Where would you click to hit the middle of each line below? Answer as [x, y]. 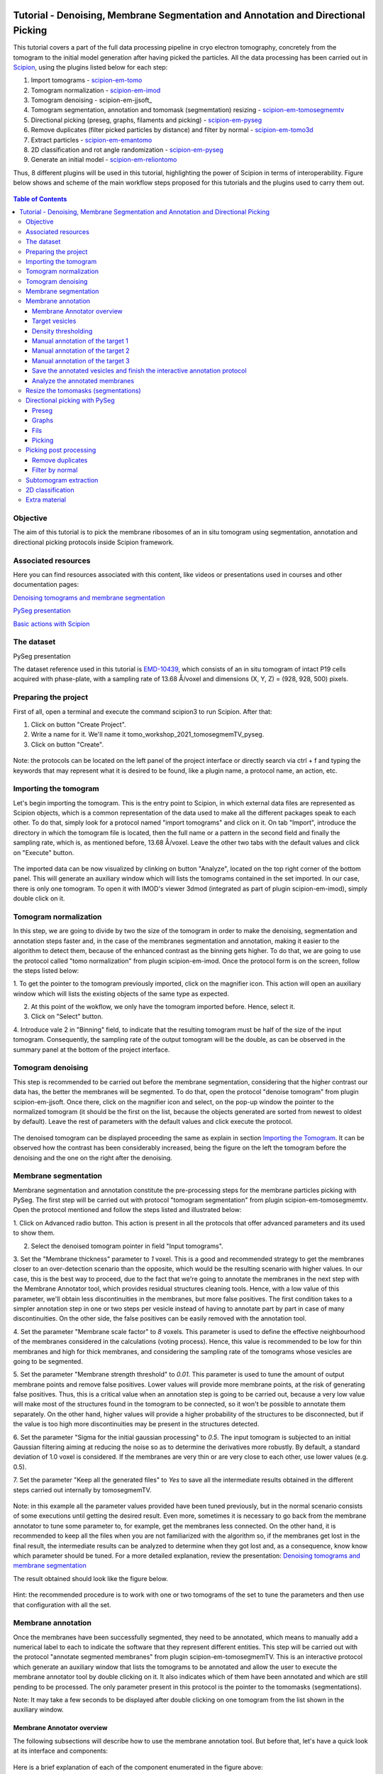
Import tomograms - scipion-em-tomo [87, 80]
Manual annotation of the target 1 [81, 341]
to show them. [34, 1233]
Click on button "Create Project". [79, 725]
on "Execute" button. [44, 852]
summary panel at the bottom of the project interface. [91, 1049]
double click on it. [39, 898]
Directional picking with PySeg [70, 400]
